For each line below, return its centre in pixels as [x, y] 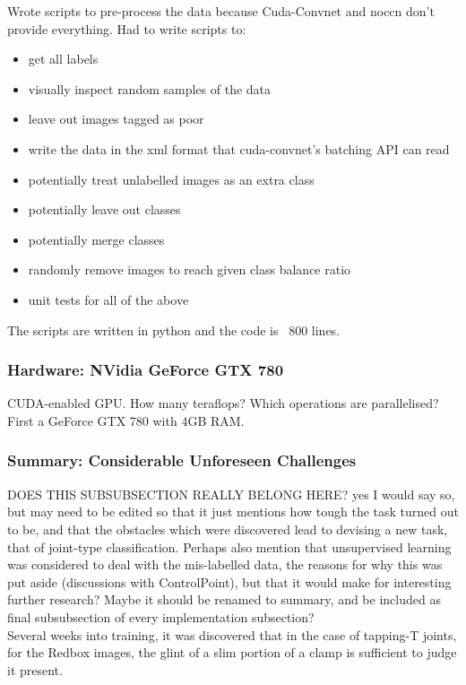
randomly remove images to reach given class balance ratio [190, 269]
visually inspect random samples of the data [150, 88]
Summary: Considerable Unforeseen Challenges [182, 460]
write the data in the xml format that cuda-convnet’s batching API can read [239, 148]
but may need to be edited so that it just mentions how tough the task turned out [233, 512]
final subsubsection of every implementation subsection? [161, 616]
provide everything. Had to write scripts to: [127, 28]
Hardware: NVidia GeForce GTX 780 [146, 370]
